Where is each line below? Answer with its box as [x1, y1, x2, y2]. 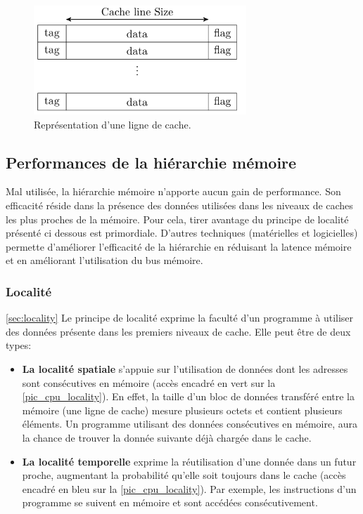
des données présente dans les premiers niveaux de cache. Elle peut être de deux [6, 324, 351, 338]
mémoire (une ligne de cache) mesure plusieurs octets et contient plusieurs [22, 402, 343, 417]
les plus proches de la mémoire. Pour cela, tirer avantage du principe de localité [6, 211, 349, 226]
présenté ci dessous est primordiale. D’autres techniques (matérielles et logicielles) [6, 225, 358, 240]
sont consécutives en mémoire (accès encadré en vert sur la [22, 375, 276, 390]
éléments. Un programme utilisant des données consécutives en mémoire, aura [22, 416, 357, 431]
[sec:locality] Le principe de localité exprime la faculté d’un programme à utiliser [6, 310, 354, 325]
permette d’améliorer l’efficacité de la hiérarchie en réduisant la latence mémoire [6, 239, 352, 253]
